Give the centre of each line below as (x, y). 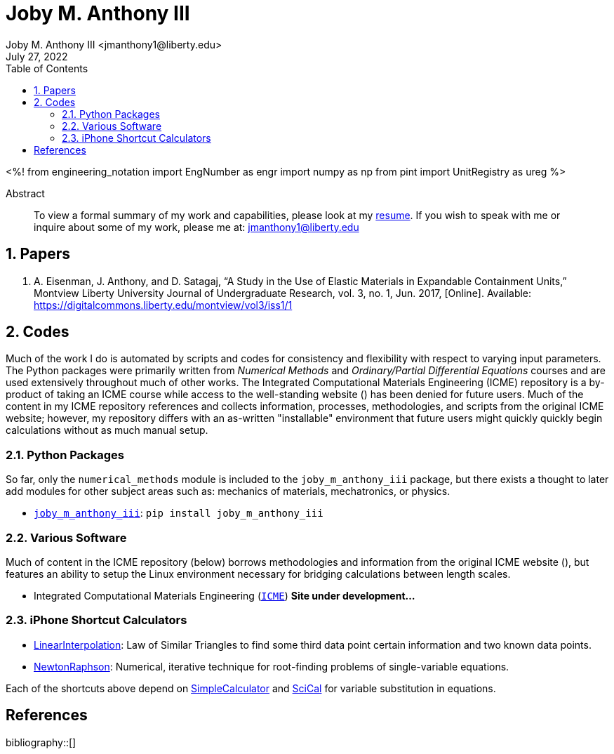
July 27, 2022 (37, 56)
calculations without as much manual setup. (107, 430)
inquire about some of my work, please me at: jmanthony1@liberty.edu (196, 227)
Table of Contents (47, 68)
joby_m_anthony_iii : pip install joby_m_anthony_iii (179, 513)
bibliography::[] (41, 742)
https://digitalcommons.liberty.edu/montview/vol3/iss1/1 (163, 305)
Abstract (25, 193)
